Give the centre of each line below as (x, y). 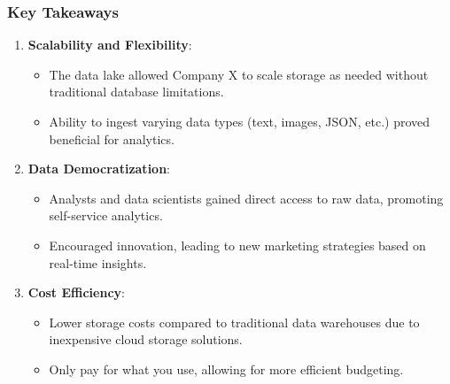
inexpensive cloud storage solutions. (146, 339)
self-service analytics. (106, 215)
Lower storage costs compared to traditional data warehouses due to (234, 322)
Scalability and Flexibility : (110, 45)
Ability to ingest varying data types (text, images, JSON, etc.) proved (240, 121)
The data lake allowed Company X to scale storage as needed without (239, 74)
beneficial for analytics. (112, 138)
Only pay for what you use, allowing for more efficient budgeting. (226, 369)
